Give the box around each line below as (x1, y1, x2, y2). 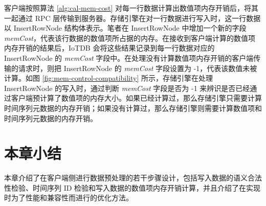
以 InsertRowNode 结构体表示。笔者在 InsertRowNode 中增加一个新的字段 (4, 22, 247, 33)
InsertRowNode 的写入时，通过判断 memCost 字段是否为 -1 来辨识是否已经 (4, 82, 250, 93)
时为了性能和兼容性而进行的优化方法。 (4, 192, 133, 203)
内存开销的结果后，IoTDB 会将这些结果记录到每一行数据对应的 (4, 42, 215, 53)
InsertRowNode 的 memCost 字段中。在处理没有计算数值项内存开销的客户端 (4, 52, 254, 63)
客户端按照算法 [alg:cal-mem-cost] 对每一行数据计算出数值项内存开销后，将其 (4, 3, 259, 13)
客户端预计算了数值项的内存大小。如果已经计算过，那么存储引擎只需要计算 (11, 93, 262, 103)
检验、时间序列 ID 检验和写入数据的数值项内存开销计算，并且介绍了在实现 (11, 182, 261, 193)
